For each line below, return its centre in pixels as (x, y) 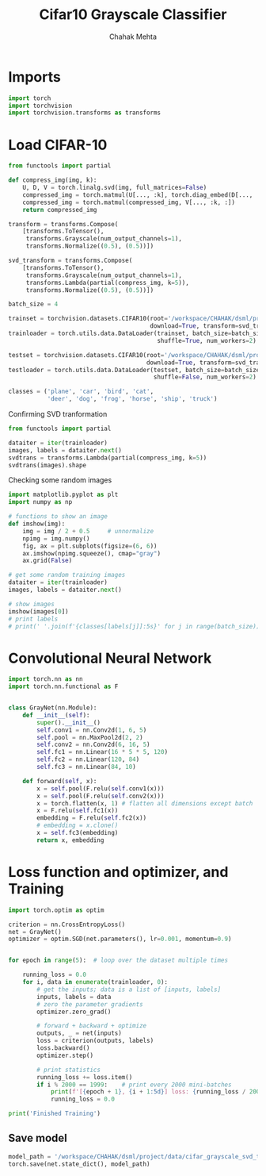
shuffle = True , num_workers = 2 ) (207, 340)
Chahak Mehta (133, 37)
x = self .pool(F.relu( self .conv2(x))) (101, 796)
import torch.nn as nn (46, 679)
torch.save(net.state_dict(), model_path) (79, 1164)
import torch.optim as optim (56, 910)
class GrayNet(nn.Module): (53, 708)
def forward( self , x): (60, 781)
